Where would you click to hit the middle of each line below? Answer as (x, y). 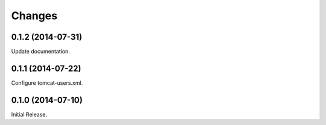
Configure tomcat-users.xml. (47, 83)
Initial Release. (29, 114)
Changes (34, 16)
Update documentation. (41, 52)
